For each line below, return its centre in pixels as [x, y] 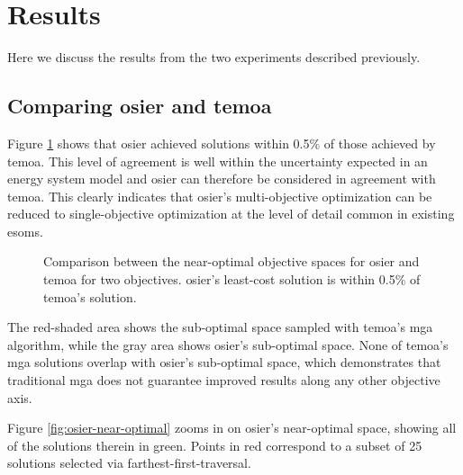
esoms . [25, 231]
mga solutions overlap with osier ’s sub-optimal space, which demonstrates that [224, 362]
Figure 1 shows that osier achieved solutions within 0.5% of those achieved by [222, 143]
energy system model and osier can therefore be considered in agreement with [222, 179]
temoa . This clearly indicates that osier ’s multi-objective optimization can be [220, 196]
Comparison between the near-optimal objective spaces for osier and [231, 261]
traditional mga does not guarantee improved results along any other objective [224, 380]
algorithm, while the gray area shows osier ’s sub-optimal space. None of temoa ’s [228, 344]
